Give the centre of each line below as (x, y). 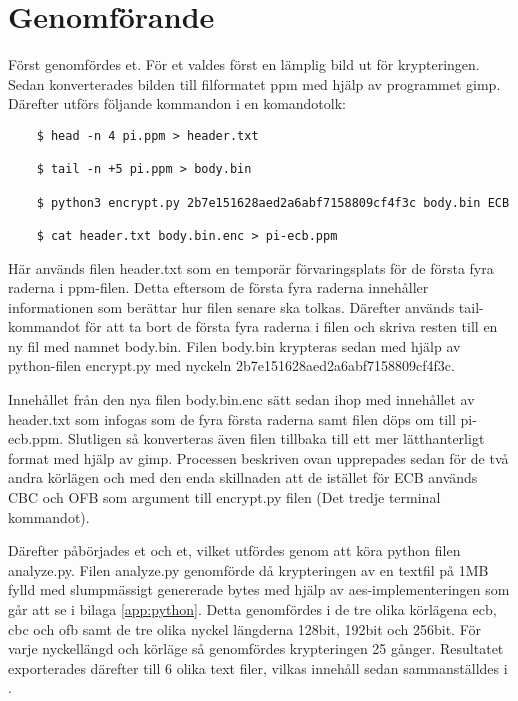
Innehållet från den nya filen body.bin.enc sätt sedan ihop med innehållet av (241, 399)
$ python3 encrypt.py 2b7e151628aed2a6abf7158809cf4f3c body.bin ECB (273, 202)
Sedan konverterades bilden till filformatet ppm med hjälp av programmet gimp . (254, 83)
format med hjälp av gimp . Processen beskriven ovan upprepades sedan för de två (258, 457)
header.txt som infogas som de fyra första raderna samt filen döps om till (232, 418)
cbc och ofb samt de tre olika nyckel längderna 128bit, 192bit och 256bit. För (245, 628)
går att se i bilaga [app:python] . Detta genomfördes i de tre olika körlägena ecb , (252, 609)
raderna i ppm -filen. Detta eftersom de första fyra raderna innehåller (218, 287)
